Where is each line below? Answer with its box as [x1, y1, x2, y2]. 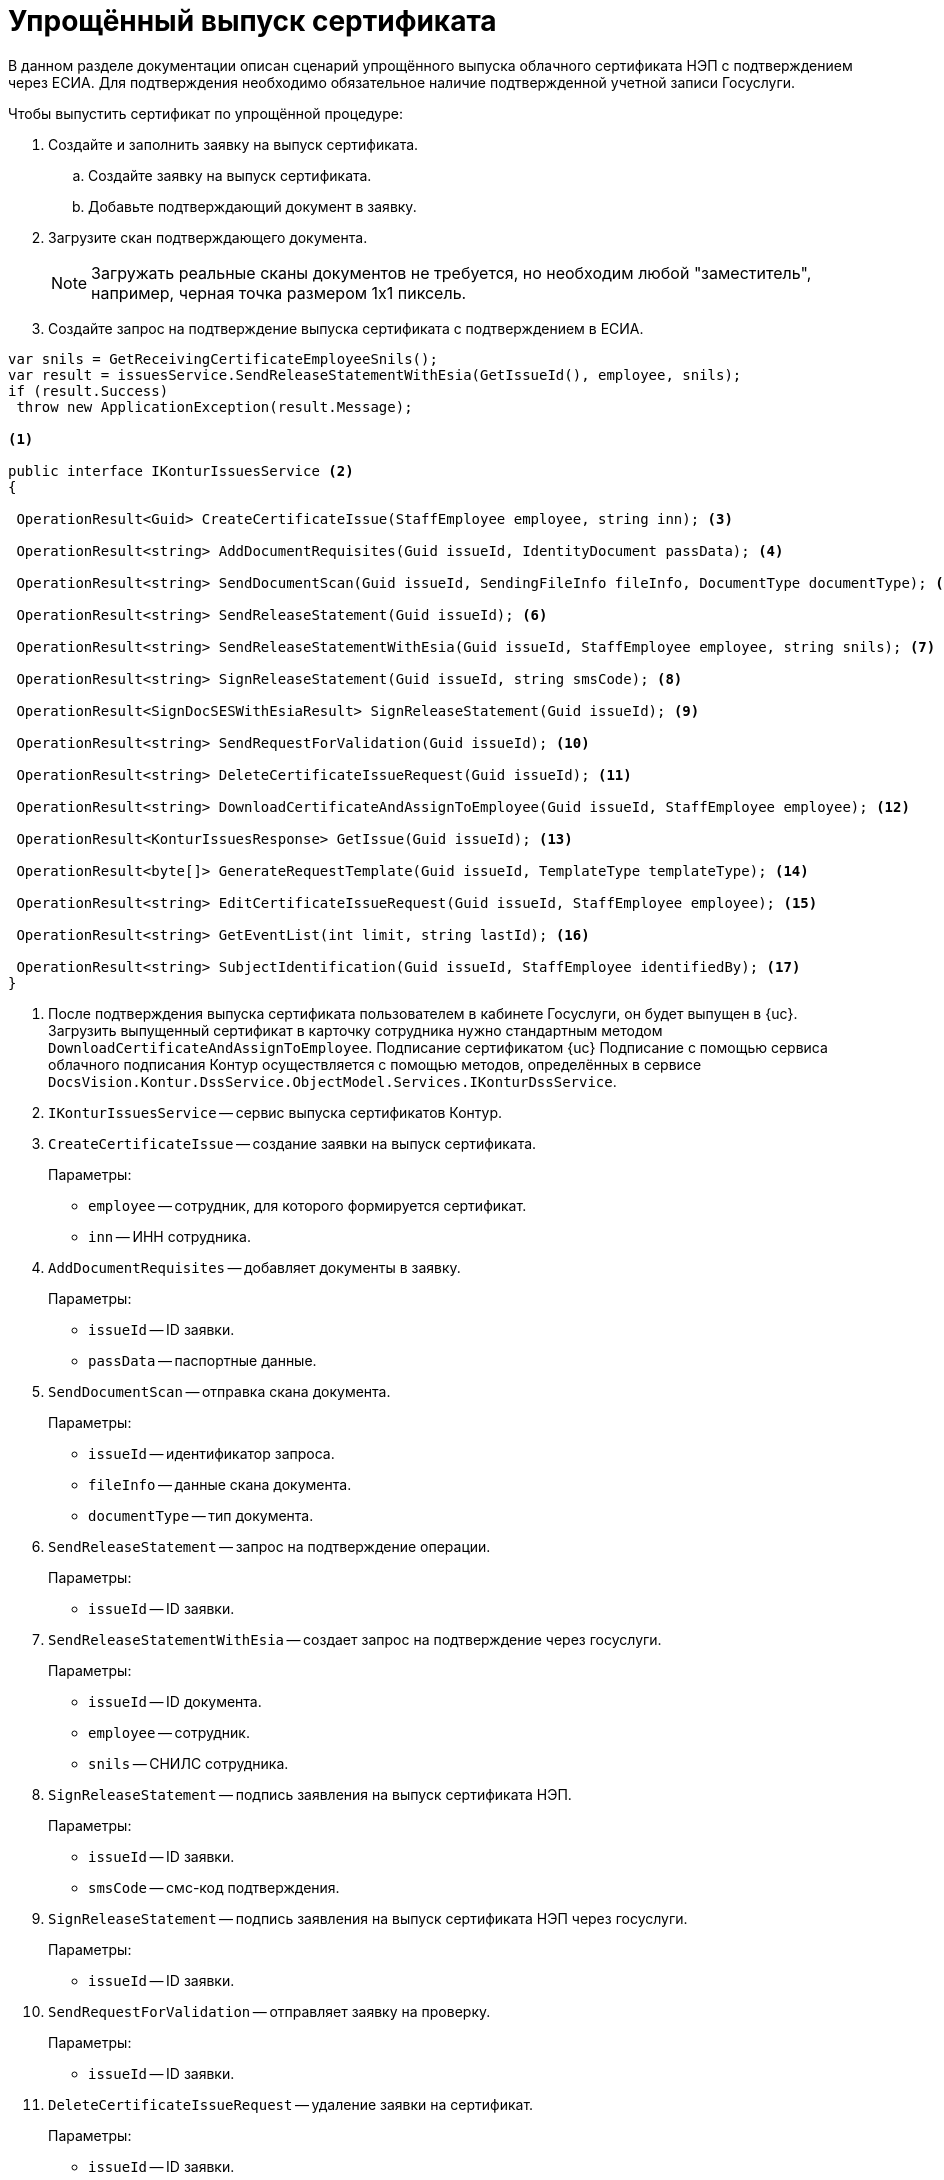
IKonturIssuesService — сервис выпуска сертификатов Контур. [48, 1103, 503, 1121]
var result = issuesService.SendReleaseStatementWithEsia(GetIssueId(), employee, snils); [8, 366, 742, 383]
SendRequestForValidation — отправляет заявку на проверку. [48, 2002, 491, 2020]
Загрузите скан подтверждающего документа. [48, 228, 368, 246]
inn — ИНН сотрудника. [88, 1227, 251, 1245]
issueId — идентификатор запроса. [88, 1444, 335, 1462]
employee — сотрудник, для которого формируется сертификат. [88, 1196, 527, 1214]
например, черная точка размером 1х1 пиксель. [91, 282, 467, 303]
